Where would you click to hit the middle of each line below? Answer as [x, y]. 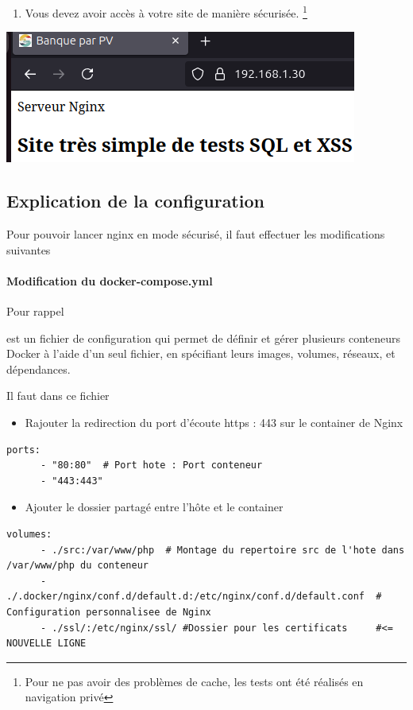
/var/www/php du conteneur [77, 566]
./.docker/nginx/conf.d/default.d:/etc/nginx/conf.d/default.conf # [194, 597]
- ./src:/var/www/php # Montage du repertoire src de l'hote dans [222, 550]
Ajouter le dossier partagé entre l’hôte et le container [154, 507]
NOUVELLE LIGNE [46, 644]
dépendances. [39, 369]
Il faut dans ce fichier [58, 396]
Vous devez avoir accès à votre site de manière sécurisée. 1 [166, 12]
